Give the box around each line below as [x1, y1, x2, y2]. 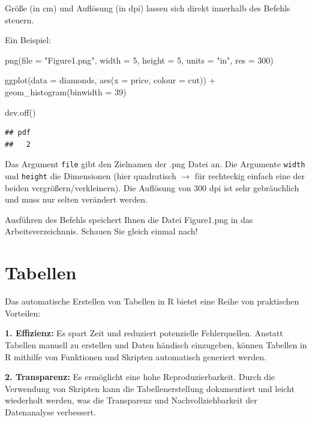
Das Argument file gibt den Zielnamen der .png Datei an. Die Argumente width [5, 158, 305, 170]
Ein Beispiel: [5, 34, 52, 46]
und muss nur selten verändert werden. [5, 193, 148, 206]
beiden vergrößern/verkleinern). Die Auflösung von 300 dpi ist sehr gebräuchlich [5, 181, 299, 194]
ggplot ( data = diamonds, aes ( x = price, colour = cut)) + [5, 74, 216, 86]
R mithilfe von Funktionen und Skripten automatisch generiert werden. [5, 350, 266, 363]
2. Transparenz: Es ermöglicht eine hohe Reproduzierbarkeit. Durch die [5, 370, 275, 383]
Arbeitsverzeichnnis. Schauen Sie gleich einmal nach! [5, 225, 198, 237]
